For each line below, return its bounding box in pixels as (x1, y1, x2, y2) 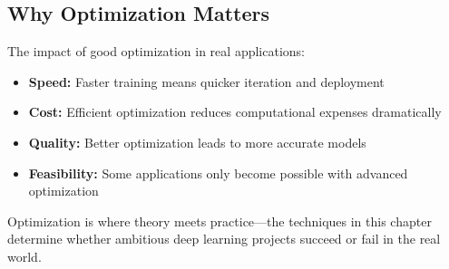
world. (7, 246, 42, 265)
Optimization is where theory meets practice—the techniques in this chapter (7, 211, 432, 230)
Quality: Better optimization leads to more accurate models (28, 132, 366, 151)
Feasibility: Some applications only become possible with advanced (28, 163, 408, 182)
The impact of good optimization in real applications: (7, 42, 305, 61)
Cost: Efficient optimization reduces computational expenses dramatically (28, 102, 442, 121)
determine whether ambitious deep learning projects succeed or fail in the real (7, 229, 441, 248)
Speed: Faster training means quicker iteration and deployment (28, 72, 385, 91)
